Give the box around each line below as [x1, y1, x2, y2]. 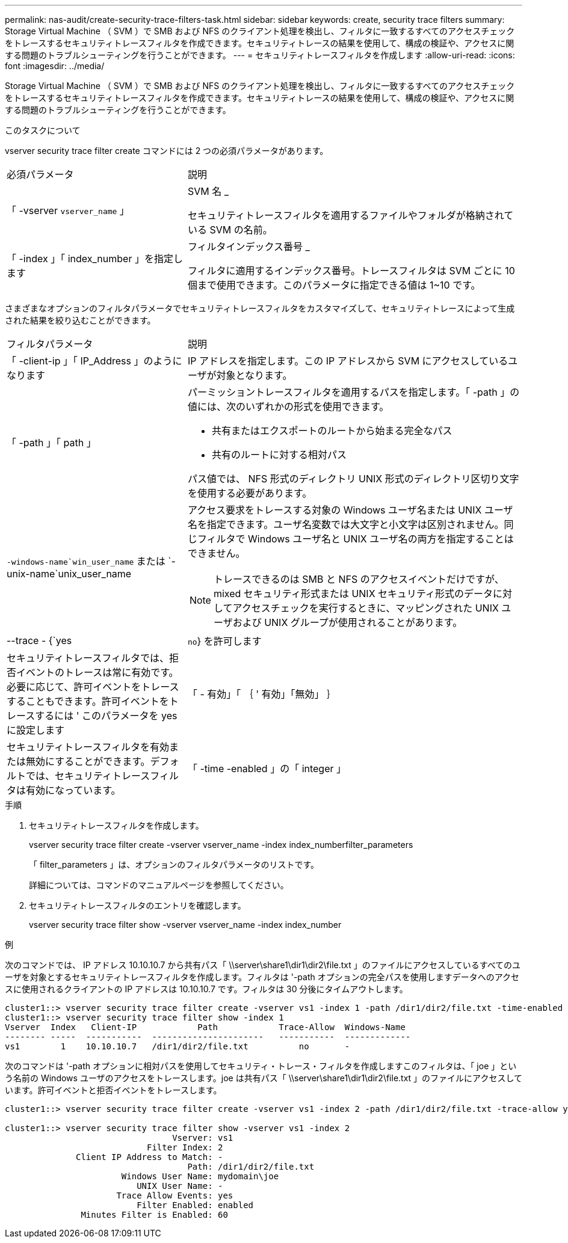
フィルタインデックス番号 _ [187, 241, 310, 253]
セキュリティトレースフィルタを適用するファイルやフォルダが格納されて [187, 209, 514, 221]
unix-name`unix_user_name [7, 568, 132, 580]
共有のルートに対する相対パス [211, 449, 347, 461]
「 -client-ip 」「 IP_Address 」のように [7, 355, 182, 367]
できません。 [187, 547, 245, 559]
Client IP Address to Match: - [76, 1152, 223, 1162]
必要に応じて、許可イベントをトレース [7, 681, 179, 693]
